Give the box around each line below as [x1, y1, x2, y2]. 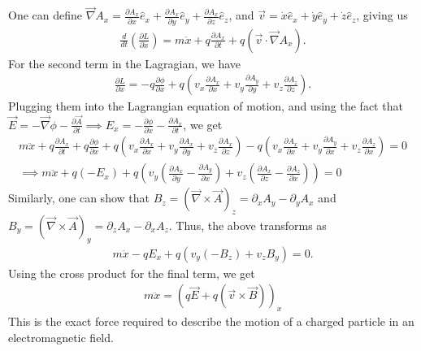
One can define [8, 6, 82, 24]
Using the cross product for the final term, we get [8, 264, 255, 281]
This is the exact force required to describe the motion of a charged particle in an [8, 313, 414, 330]
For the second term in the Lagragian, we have [8, 54, 241, 71]
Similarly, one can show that [8, 189, 150, 206]
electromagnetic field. [8, 328, 114, 345]
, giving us [356, 6, 408, 24]
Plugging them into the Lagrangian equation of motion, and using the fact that [8, 97, 403, 115]
